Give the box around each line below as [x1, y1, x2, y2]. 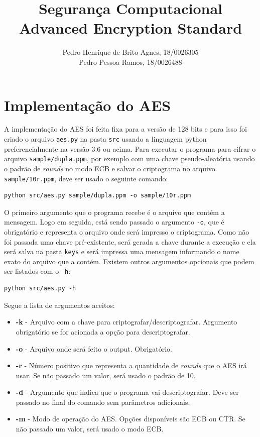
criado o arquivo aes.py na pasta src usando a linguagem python [4, 134, 207, 144]
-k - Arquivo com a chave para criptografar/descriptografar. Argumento [16, 316, 237, 327]
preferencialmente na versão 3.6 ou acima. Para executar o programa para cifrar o [4, 143, 256, 154]
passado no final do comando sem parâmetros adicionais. [16, 396, 190, 407]
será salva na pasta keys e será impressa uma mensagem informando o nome [4, 246, 239, 257]
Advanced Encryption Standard [19, 18, 242, 38]
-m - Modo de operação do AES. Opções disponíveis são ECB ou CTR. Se [16, 413, 245, 424]
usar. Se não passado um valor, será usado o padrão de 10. [16, 370, 196, 380]
